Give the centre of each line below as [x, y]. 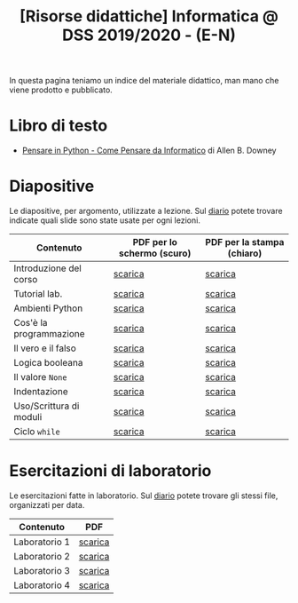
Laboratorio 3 [42, 571]
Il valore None [40, 377]
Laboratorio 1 [42, 542]
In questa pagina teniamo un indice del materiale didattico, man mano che [144, 81]
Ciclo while [37, 432]
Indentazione [41, 392]
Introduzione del [47, 268]
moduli [28, 417]
